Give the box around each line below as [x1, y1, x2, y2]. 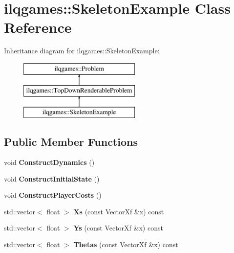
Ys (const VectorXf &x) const [73, 223, 163, 233]
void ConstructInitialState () [4, 173, 100, 184]
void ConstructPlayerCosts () [4, 190, 102, 200]
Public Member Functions [4, 134, 138, 149]
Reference [4, 17, 72, 37]
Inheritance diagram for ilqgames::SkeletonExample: [4, 46, 160, 56]
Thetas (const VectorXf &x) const [73, 239, 178, 250]
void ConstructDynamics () [4, 157, 95, 167]
